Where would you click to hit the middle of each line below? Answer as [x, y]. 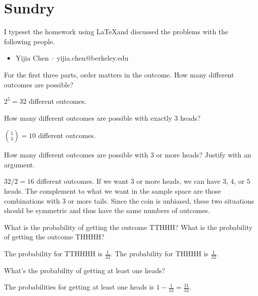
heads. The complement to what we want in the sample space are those [113, 191]
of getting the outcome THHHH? [54, 237]
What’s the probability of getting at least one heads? [85, 270]
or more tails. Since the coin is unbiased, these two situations [161, 200]
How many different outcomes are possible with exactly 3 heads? [102, 117]
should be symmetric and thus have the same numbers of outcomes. [107, 210]
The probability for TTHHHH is [53, 254]
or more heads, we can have [178, 181]
